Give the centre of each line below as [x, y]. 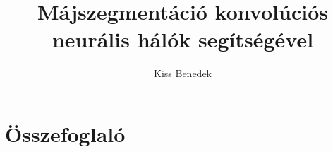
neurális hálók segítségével [183, 39]
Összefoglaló [65, 133]
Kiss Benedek [183, 73]
